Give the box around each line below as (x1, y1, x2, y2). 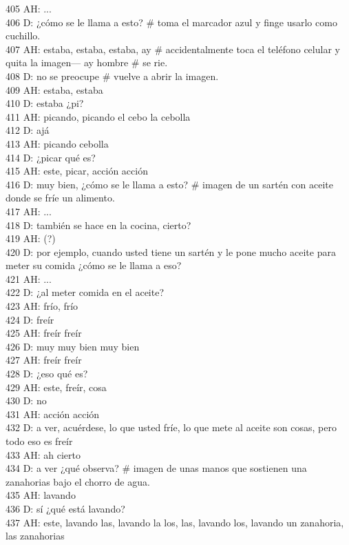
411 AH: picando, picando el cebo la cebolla (6, 109, 191, 123)
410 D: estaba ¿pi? (6, 96, 84, 110)
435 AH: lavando (6, 488, 76, 502)
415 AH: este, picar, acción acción (6, 163, 148, 178)
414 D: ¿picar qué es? (6, 150, 96, 164)
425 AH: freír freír (6, 326, 82, 340)
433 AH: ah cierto (6, 447, 81, 462)
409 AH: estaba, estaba (6, 82, 103, 97)
